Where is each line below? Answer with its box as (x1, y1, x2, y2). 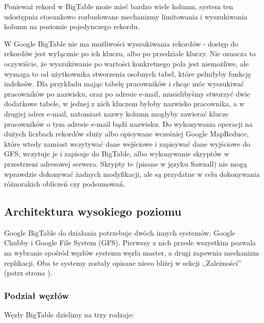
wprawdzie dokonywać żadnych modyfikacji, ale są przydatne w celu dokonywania (4, 168, 260, 179)
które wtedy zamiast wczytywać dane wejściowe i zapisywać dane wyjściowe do (4, 138, 251, 149)
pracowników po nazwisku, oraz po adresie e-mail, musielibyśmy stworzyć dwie (4, 88, 250, 99)
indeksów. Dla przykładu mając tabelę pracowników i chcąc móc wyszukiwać (4, 78, 244, 89)
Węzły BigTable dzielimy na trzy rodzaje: (4, 309, 134, 320)
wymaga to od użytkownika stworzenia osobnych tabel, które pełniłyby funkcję (4, 68, 251, 79)
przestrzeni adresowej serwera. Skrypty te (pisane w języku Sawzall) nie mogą (4, 158, 247, 169)
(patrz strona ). (4, 267, 53, 278)
